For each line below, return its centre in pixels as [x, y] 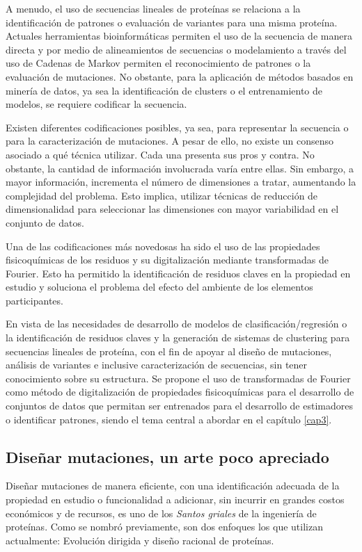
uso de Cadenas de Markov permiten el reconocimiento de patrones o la [158, 63]
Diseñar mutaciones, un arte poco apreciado [167, 456]
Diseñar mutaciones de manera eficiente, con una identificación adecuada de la [173, 486]
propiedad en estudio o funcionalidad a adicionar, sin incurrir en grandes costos [175, 500]
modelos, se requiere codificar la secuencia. [96, 104]
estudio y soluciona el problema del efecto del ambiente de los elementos [159, 287]
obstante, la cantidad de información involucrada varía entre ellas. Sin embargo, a [180, 168]
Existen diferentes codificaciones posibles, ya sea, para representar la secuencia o [177, 127]
